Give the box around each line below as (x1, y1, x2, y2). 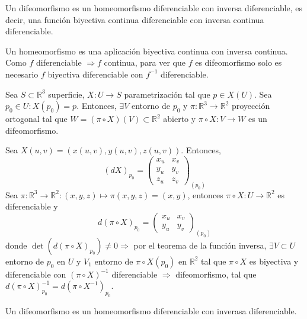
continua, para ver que (104, 56, 186, 69)
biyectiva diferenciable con (47, 67, 143, 80)
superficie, (48, 88, 85, 100)
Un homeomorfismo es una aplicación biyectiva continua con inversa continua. (5, 44, 288, 57)
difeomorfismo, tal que (175, 268, 257, 280)
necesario (5, 67, 39, 80)
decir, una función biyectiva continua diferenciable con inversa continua (5, 13, 264, 25)
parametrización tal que (124, 88, 210, 100)
